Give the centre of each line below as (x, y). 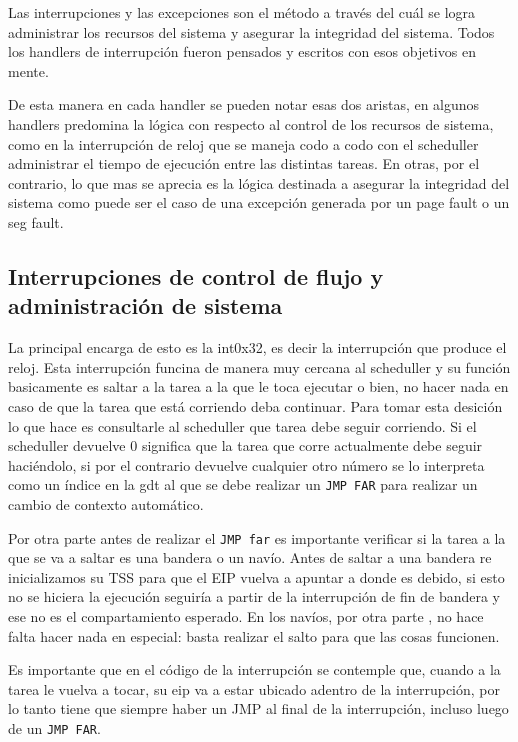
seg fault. (36, 221)
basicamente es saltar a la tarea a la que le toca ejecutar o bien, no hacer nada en (258, 386)
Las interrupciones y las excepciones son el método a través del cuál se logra (242, 12)
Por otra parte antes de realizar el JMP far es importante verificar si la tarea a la (257, 537)
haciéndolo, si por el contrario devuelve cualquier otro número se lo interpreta (246, 464)
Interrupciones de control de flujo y (196, 275)
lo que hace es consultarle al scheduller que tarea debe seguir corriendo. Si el (242, 425)
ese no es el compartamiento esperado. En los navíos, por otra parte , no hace (246, 615)
